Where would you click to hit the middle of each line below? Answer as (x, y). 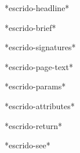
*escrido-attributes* (40, 105)
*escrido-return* (33, 125)
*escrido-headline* (37, 8)
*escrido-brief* (30, 27)
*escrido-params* (35, 86)
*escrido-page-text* (39, 66)
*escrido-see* (28, 145)
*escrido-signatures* (40, 47)
